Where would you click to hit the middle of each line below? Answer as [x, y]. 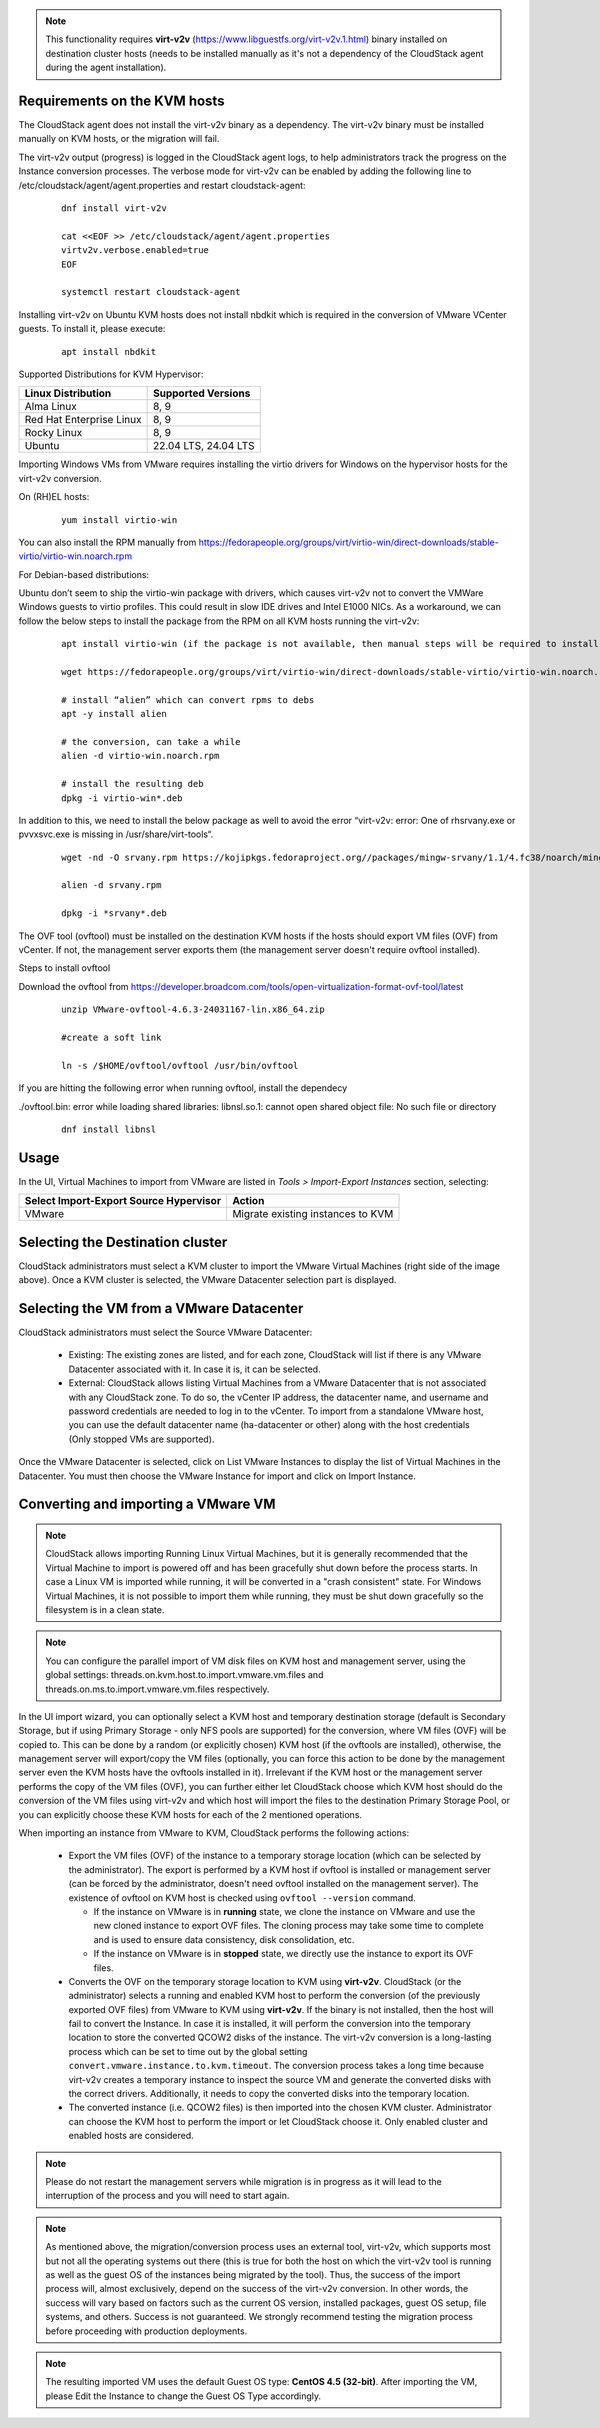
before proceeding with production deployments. [146, 2331]
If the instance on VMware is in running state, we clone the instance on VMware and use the [284, 1911]
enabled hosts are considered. [131, 2136]
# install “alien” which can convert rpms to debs [188, 699]
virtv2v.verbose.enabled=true [135, 250]
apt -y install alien [114, 714]
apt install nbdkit [109, 351]
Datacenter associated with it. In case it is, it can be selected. [194, 1369]
